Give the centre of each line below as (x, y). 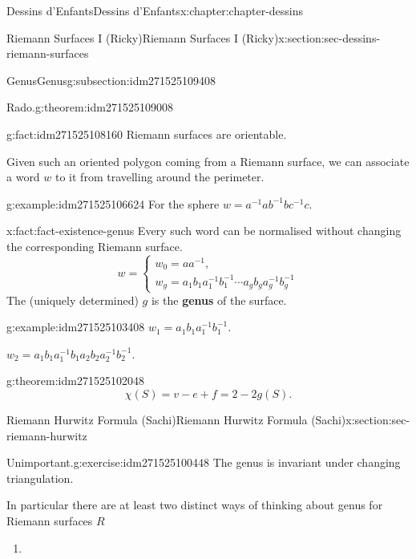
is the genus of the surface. (219, 300)
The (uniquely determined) (73, 300)
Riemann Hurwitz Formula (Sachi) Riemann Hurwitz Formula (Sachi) (176, 419)
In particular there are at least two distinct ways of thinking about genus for (195, 505)
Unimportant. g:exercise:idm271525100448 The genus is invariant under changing (204, 462)
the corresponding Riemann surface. (95, 246)
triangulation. (40, 478)
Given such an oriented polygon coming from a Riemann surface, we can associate (208, 161)
